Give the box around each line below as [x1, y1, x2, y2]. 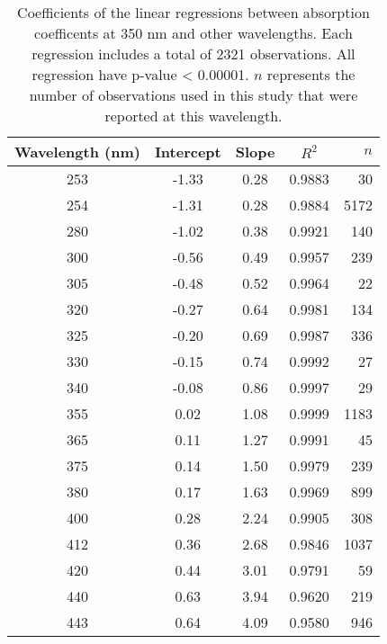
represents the [266, 64, 355, 85]
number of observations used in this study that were [29, 85, 358, 105]
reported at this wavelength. [104, 105, 283, 126]
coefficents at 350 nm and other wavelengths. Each [34, 22, 353, 43]
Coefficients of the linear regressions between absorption [17, 2, 370, 22]
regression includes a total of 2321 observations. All [31, 43, 355, 64]
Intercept [154, 141, 221, 162]
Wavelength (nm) [14, 141, 140, 162]
